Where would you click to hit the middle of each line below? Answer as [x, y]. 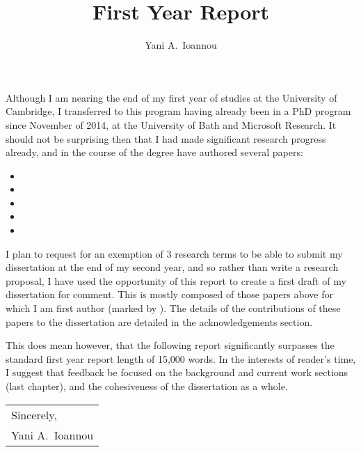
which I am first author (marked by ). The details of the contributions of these [173, 308]
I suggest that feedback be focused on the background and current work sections [177, 372]
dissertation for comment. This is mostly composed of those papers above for [169, 294]
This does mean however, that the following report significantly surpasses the [170, 345]
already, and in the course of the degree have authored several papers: [154, 152]
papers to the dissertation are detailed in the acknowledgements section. [159, 321]
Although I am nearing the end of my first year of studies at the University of [171, 97]
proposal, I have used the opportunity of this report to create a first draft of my [176, 280]
